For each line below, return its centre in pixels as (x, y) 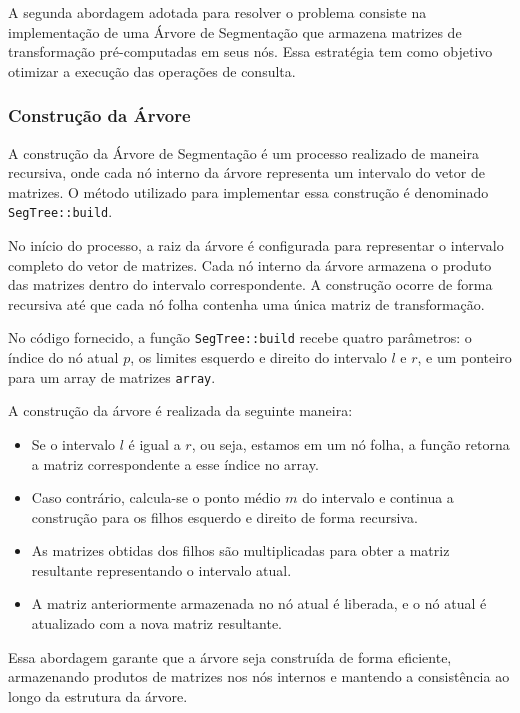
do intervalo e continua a (378, 497)
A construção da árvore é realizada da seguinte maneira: (180, 410)
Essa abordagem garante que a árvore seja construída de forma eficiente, (230, 656)
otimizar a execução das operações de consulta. (152, 70)
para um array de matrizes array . (112, 376)
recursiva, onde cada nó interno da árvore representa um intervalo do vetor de (246, 172)
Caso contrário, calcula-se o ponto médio (156, 497)
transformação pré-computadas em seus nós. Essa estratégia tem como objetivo (250, 51)
